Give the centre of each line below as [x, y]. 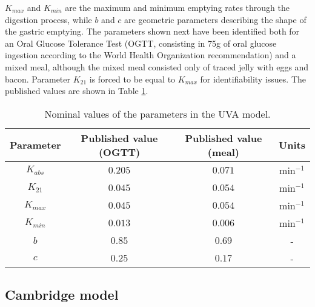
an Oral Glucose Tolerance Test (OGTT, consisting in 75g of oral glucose [141, 43]
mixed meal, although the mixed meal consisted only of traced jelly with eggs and [157, 66]
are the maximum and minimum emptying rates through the [177, 7]
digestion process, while [48, 19]
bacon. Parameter [38, 79]
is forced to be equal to [132, 79]
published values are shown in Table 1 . [77, 91]
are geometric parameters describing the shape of [215, 19]
